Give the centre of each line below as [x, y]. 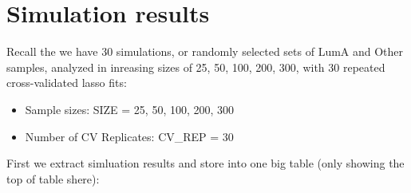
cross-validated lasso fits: [67, 83]
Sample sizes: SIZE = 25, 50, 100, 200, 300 [130, 109]
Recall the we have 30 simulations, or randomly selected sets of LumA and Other [205, 51]
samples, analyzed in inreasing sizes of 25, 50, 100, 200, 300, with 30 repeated [196, 67]
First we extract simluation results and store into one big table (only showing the [205, 163]
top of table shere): [53, 178]
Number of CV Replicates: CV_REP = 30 [129, 136]
